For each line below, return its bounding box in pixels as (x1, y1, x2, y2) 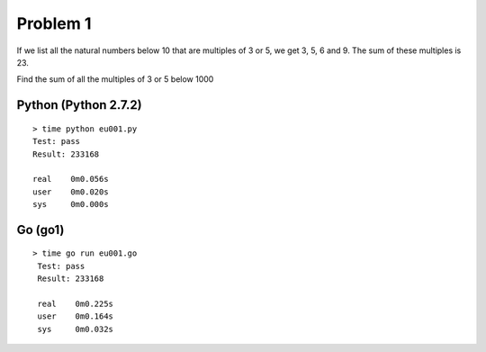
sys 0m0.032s (37, 324, 114, 334)
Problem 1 (16, 14, 92, 33)
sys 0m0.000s (32, 199, 109, 210)
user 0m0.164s (37, 311, 114, 321)
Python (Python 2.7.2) (16, 97, 143, 113)
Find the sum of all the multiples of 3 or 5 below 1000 (16, 74, 214, 85)
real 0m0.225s (37, 299, 114, 310)
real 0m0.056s (32, 174, 109, 185)
